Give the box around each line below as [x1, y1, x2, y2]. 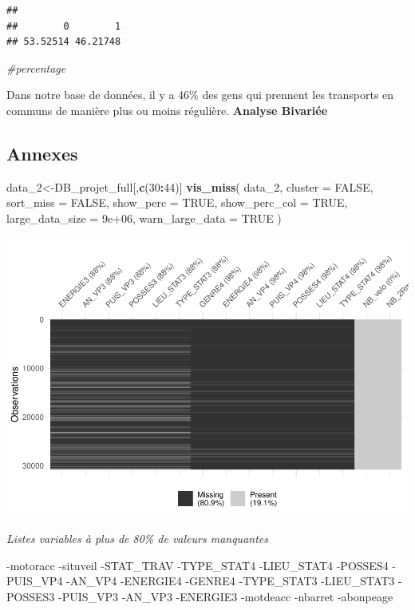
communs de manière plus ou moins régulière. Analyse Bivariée [6, 101, 328, 118]
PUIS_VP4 [6, 572, 63, 589]
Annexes [6, 141, 78, 165]
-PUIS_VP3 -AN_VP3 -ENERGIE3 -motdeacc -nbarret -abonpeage [57, 588, 393, 604]
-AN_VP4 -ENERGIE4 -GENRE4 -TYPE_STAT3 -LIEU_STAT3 [66, 572, 395, 589]
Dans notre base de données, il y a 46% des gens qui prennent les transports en [6, 86, 394, 103]
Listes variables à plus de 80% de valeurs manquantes [6, 530, 268, 547]
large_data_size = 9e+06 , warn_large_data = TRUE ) [6, 209, 282, 226]
